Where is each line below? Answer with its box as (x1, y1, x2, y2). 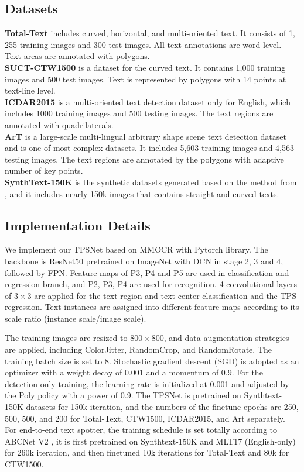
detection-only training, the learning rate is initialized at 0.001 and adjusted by (5, 377, 289, 390)
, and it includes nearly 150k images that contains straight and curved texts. (5, 187, 279, 199)
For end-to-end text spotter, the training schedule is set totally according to (5, 423, 277, 436)
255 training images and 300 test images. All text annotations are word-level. (5, 38, 282, 50)
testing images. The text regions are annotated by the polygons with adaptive (5, 153, 284, 165)
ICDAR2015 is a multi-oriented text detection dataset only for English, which (5, 95, 291, 108)
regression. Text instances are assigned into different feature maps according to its (5, 301, 299, 313)
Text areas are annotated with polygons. (5, 50, 150, 62)
